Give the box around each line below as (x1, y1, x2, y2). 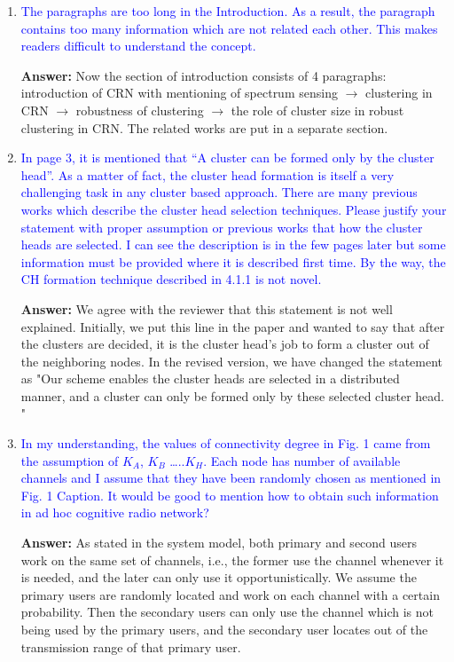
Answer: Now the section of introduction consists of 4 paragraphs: (20, 66, 387, 84)
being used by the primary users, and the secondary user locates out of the (20, 620, 428, 638)
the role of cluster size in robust (231, 100, 404, 119)
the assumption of (20, 451, 119, 469)
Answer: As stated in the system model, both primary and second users (20, 533, 418, 552)
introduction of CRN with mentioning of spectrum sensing (20, 83, 338, 102)
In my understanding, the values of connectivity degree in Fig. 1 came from (20, 434, 431, 453)
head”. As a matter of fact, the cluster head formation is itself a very (20, 165, 395, 184)
